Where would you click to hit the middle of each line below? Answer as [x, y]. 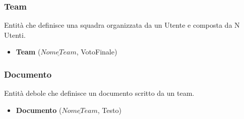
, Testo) [109, 110]
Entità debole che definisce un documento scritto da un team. [99, 93]
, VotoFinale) [97, 52]
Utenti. [15, 35]
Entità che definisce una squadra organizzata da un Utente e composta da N [122, 25]
